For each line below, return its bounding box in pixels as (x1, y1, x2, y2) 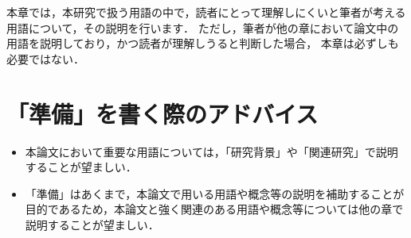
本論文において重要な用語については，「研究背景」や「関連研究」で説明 (25, 143, 398, 159)
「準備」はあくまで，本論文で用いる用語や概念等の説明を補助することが (25, 185, 405, 202)
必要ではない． (6, 50, 84, 67)
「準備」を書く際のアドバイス (6, 97, 319, 129)
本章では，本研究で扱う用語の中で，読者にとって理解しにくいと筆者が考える (6, 4, 406, 20)
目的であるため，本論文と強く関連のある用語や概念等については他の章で (25, 201, 404, 217)
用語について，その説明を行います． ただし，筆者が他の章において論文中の (6, 19, 399, 36)
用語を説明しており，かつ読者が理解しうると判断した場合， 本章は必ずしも (6, 35, 399, 52)
